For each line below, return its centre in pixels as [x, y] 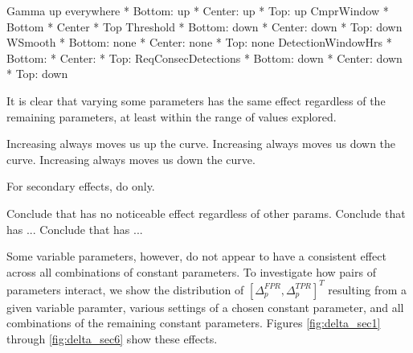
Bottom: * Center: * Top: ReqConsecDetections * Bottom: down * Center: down [204, 57]
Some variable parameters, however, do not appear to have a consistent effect [196, 256]
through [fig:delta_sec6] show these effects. [112, 339]
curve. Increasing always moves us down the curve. [131, 159]
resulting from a [368, 289]
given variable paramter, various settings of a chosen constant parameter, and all [205, 307]
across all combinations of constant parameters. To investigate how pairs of [191, 271]
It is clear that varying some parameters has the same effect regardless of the [196, 100]
